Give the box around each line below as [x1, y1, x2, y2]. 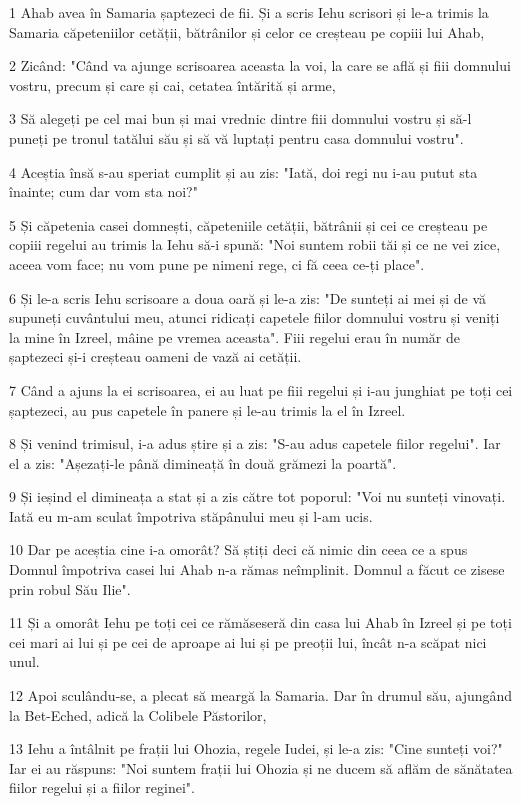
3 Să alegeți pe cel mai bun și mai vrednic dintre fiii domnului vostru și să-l [9, 108, 472, 129]
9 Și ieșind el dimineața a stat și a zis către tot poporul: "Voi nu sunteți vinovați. [9, 486, 506, 507]
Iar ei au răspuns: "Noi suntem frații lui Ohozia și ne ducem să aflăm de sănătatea [9, 757, 513, 778]
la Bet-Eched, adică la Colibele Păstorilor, [9, 704, 267, 725]
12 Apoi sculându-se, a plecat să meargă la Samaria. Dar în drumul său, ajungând [9, 685, 513, 706]
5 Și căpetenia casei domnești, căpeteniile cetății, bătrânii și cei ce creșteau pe [9, 214, 488, 235]
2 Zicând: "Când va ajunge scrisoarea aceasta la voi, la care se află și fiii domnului [9, 55, 511, 76]
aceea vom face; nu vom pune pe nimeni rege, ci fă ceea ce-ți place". [9, 253, 425, 274]
